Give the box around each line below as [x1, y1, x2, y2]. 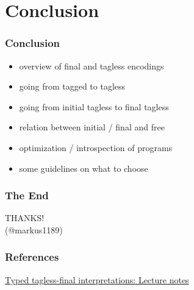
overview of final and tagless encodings [19, 59, 164, 72]
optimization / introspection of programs [19, 141, 173, 154]
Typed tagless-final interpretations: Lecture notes [5, 273, 189, 286]
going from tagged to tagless [19, 80, 126, 93]
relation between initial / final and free [19, 121, 165, 133]
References [5, 249, 59, 264]
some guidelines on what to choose [19, 161, 148, 174]
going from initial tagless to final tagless [19, 100, 169, 113]
